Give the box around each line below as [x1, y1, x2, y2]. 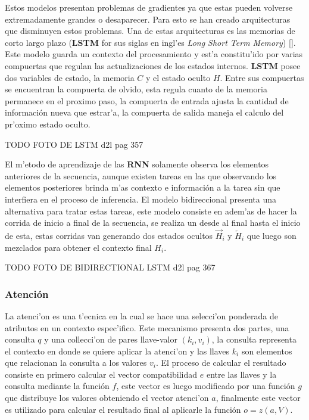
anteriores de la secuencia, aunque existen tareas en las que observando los [5, 169, 277, 182]
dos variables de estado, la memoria [5, 71, 135, 83]
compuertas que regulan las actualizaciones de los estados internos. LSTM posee [5, 59, 301, 71]
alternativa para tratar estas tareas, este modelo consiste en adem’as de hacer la [5, 204, 297, 217]
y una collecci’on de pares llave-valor [44, 333, 177, 346]
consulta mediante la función [5, 379, 110, 392]
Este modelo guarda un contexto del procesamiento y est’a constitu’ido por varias [5, 48, 303, 60]
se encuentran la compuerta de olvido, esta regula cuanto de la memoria [5, 83, 267, 95]
